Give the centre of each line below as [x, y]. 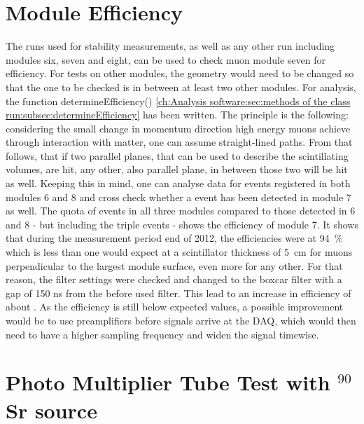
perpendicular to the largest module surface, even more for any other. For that [174, 265]
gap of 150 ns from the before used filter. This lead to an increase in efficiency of [178, 293]
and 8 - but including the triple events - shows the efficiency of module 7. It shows [182, 224]
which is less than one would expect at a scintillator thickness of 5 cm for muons [179, 252]
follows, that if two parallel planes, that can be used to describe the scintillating [177, 155]
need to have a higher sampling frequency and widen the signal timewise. [162, 334]
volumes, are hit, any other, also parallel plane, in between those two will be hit [177, 169]
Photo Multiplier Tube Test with [168, 382]
